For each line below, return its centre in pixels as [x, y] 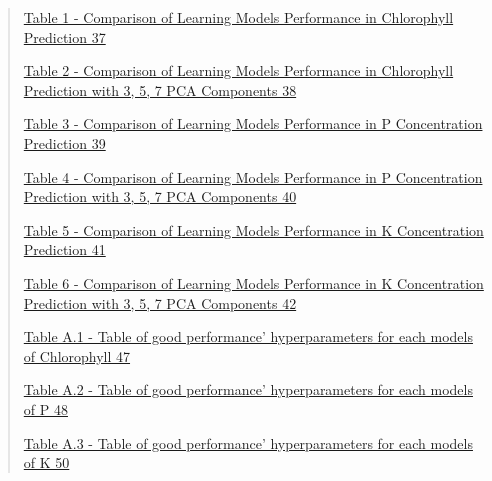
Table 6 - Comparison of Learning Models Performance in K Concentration [253, 282]
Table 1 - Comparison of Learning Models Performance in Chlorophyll [238, 17]
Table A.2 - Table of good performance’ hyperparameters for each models [248, 389]
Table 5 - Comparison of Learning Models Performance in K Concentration [253, 229]
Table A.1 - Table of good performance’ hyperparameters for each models [248, 336]
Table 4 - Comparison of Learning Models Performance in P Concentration [253, 176]
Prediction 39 [64, 142]
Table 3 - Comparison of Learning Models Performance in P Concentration [253, 123]
